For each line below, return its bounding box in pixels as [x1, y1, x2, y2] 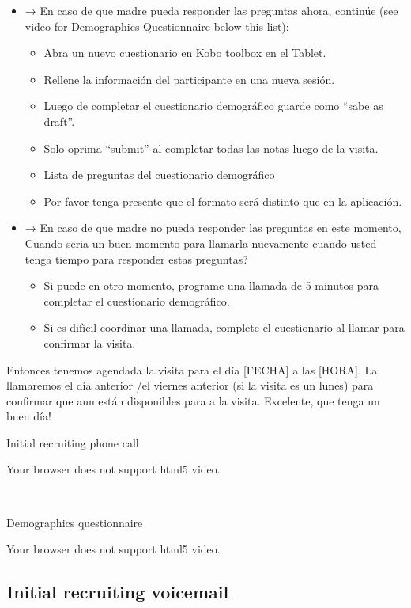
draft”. [43, 112, 75, 129]
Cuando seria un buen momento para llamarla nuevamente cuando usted [25, 234, 377, 251]
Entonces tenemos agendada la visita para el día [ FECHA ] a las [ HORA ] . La [6, 361, 378, 378]
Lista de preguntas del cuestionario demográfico [43, 166, 275, 183]
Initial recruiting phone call [6, 434, 139, 450]
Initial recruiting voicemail [6, 579, 229, 604]
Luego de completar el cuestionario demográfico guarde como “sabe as [43, 97, 383, 114]
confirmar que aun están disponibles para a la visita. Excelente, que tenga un [6, 392, 380, 408]
